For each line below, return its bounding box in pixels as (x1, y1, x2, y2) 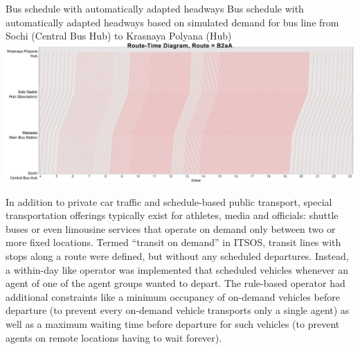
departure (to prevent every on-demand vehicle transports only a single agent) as (6, 303, 350, 317)
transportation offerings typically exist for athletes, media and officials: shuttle (6, 208, 339, 222)
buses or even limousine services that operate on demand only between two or (6, 221, 336, 236)
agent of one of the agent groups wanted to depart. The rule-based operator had (6, 276, 345, 290)
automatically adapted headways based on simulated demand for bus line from (6, 15, 339, 29)
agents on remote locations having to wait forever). (6, 330, 222, 344)
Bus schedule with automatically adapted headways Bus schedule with (6, 1, 304, 15)
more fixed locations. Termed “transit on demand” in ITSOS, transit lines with (6, 235, 341, 250)
